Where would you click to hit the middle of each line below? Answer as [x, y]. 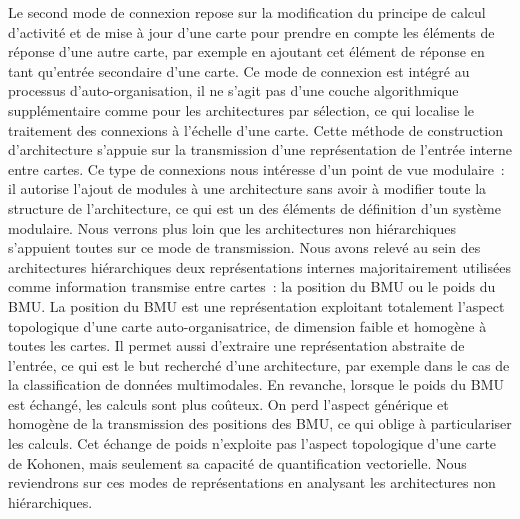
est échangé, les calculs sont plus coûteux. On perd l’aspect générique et [228, 403]
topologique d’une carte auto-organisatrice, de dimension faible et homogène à [247, 325]
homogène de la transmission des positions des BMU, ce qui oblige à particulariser [260, 423]
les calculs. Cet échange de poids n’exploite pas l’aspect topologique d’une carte [252, 443]
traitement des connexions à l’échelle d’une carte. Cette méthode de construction [255, 129]
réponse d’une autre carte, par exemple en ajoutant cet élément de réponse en [246, 51]
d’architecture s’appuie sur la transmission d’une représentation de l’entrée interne [260, 149]
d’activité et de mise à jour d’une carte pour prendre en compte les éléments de [251, 31]
